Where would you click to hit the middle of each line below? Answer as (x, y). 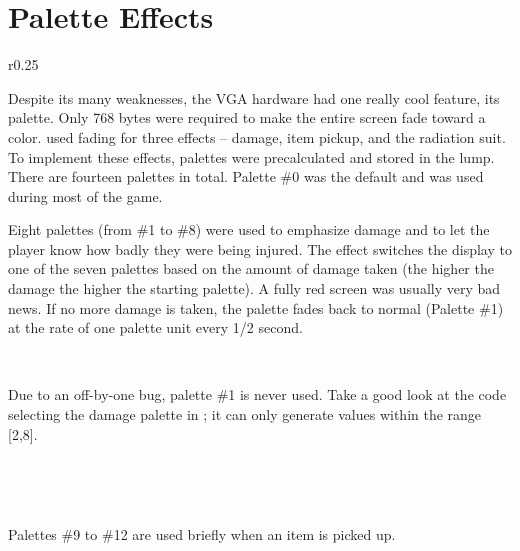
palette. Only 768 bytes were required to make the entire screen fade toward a (247, 117)
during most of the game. (85, 195)
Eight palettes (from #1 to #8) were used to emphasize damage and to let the (249, 229)
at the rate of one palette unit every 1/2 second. (155, 327)
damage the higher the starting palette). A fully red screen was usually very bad (254, 288)
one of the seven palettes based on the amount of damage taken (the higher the (251, 268)
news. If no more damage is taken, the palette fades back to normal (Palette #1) (256, 307)
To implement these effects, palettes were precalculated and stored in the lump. (251, 156)
